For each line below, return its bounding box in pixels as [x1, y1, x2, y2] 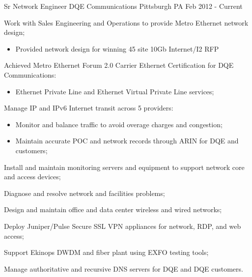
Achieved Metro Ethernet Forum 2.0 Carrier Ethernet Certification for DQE [4, 60, 234, 70]
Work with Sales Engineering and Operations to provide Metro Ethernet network [4, 17, 249, 28]
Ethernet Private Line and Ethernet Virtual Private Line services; [15, 86, 214, 96]
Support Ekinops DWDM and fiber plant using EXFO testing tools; [4, 247, 209, 257]
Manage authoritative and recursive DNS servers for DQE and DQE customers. [4, 263, 243, 274]
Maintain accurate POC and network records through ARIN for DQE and [15, 136, 239, 146]
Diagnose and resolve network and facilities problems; [4, 188, 165, 198]
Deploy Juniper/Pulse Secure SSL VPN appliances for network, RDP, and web [4, 221, 241, 231]
